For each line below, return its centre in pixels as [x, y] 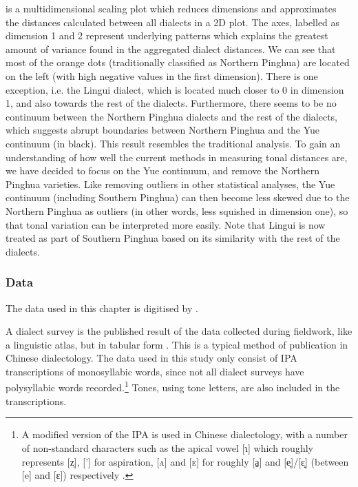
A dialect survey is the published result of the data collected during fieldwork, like [179, 331]
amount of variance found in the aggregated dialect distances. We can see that [171, 49]
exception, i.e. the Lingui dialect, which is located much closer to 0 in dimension [175, 89]
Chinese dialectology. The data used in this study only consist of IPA [151, 358]
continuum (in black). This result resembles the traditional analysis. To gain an [173, 143]
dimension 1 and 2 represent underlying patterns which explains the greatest [167, 35]
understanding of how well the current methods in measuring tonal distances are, [177, 157]
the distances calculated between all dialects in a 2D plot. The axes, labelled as [173, 22]
